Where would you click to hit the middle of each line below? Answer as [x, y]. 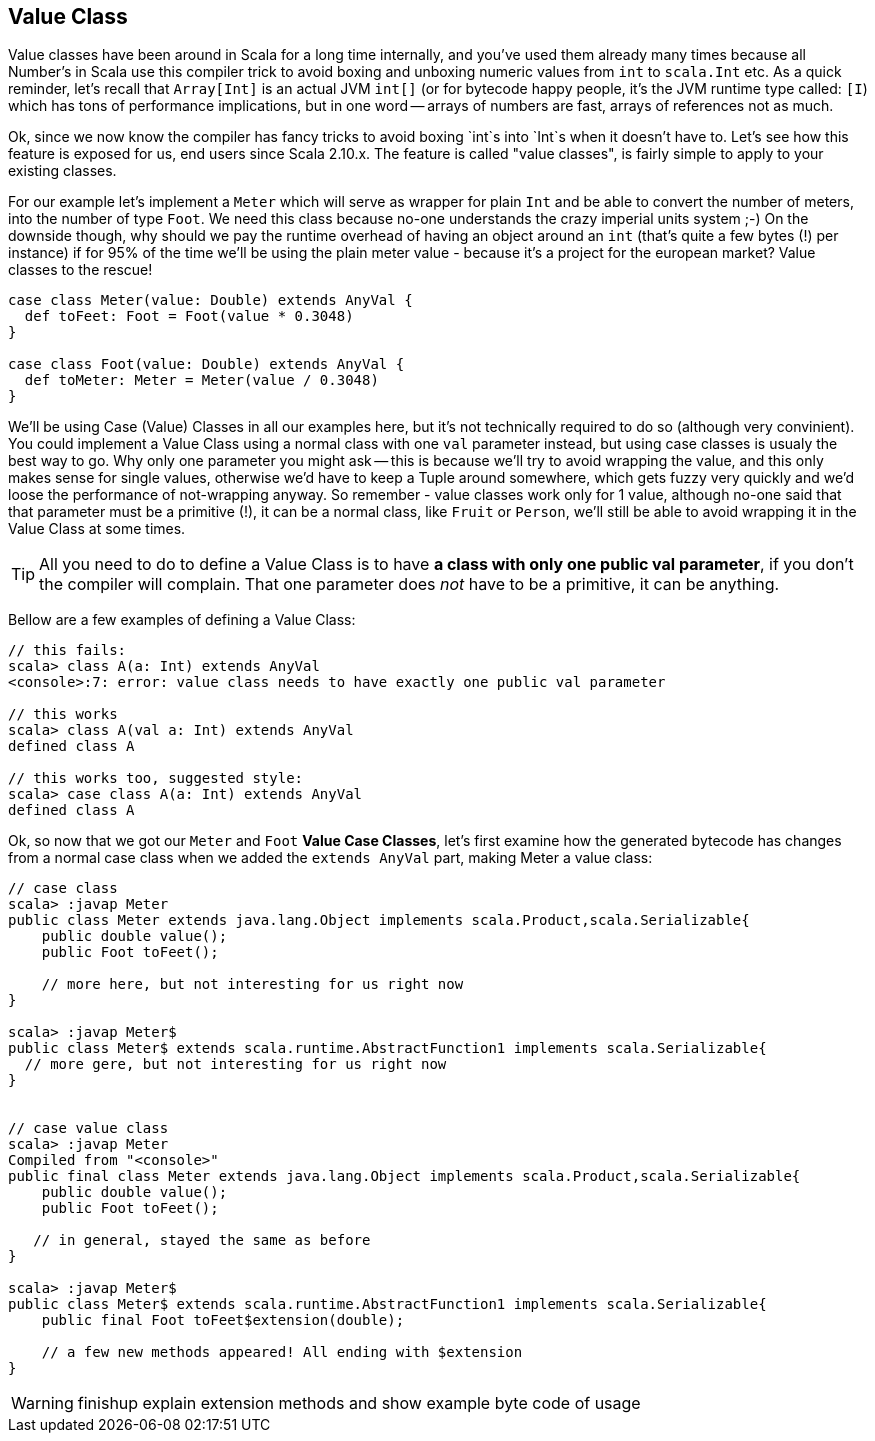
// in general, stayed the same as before [202, 1240]
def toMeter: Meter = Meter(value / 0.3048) [201, 380]
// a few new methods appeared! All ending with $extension [282, 1352]
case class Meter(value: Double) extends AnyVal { [210, 300]
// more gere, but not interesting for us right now [235, 1064]
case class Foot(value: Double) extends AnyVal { [206, 364]
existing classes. [62, 171]
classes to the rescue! [80, 270]
